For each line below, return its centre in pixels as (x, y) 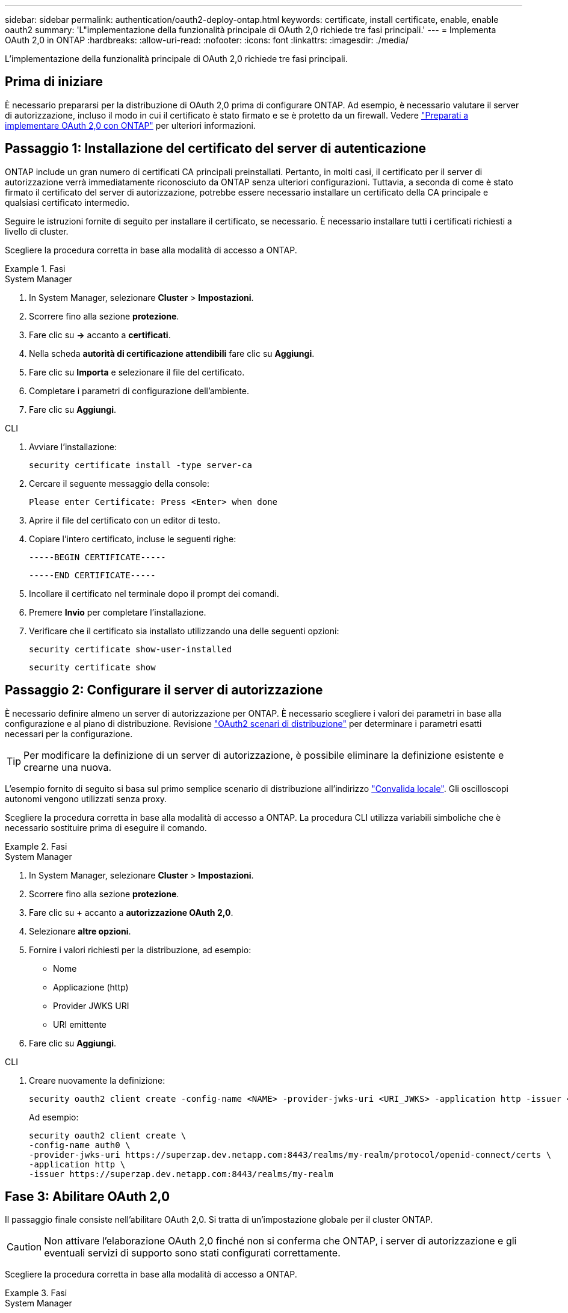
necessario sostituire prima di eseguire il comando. (106, 827)
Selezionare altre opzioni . (80, 931)
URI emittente (80, 1024)
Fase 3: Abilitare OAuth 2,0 (88, 1196)
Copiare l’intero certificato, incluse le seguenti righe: (133, 539)
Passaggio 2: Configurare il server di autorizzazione (164, 690)
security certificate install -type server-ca (140, 465)
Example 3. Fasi (36, 1293)
